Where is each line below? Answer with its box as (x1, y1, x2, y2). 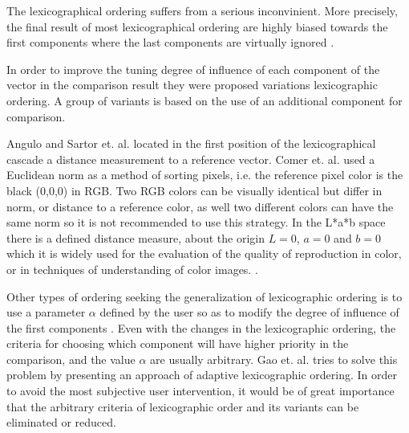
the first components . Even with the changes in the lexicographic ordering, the (6, 319, 396, 336)
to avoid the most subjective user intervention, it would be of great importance (6, 382, 395, 399)
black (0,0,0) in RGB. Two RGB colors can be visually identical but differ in (6, 182, 383, 198)
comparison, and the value (6, 350, 136, 367)
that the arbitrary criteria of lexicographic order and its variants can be (6, 398, 359, 415)
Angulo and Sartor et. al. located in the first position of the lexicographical (6, 135, 376, 152)
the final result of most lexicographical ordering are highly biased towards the (6, 18, 388, 35)
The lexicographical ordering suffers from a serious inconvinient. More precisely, (6, 2, 398, 18)
